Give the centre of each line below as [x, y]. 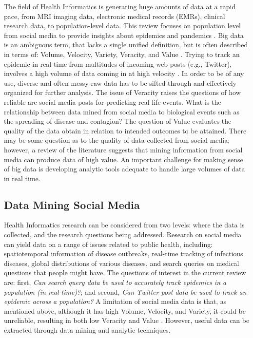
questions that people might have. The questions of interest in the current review [125, 272]
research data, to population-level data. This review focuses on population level [122, 26]
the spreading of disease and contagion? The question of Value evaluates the [118, 121]
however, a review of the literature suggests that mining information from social [123, 149]
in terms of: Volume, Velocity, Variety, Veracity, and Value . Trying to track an [122, 54]
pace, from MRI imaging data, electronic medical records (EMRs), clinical [115, 16]
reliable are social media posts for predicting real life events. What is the [113, 102]
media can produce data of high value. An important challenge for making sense [124, 159]
